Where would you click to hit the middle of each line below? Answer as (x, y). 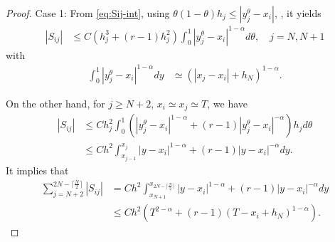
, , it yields (298, 13)
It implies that (37, 170)
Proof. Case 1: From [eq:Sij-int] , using (88, 13)
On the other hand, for (55, 103)
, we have (228, 103)
